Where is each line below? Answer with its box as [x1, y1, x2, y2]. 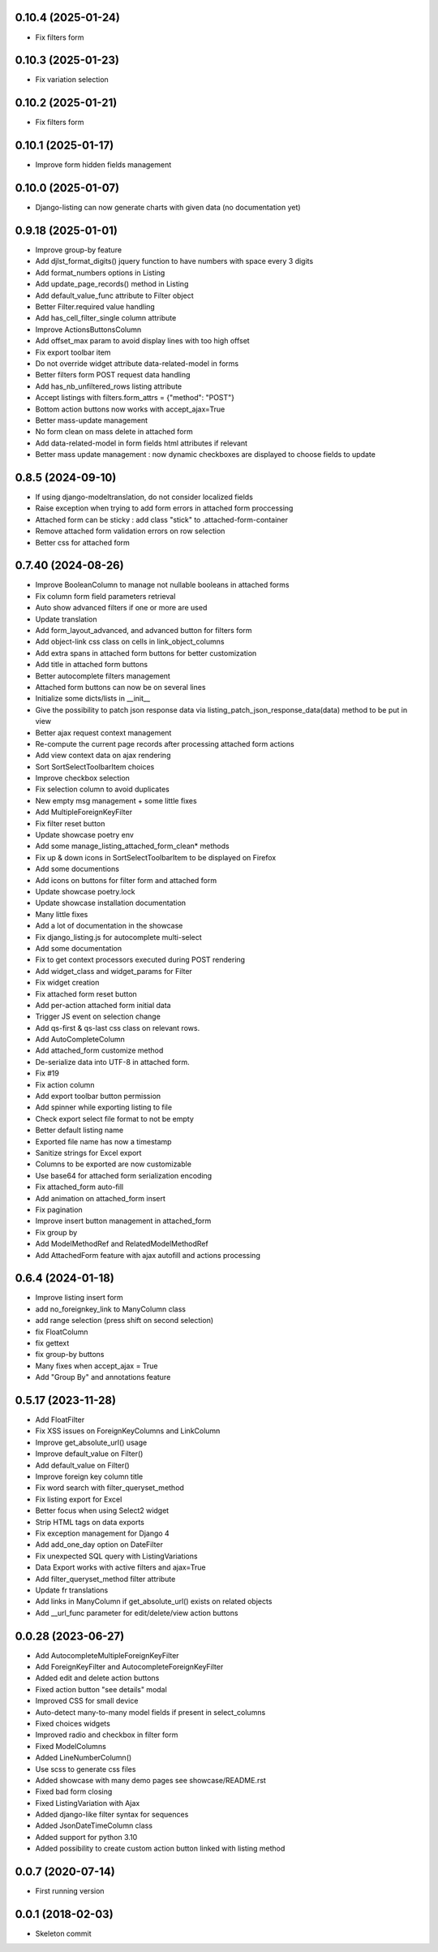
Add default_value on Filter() [35, 1460, 130, 1470]
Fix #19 [35, 1068, 60, 1079]
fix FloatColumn [35, 1327, 88, 1337]
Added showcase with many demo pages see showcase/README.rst [35, 1775, 267, 1785]
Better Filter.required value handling [35, 302, 156, 312]
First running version [35, 1886, 105, 1896]
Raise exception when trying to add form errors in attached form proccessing [35, 503, 294, 513]
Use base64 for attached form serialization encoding [35, 1170, 213, 1180]
